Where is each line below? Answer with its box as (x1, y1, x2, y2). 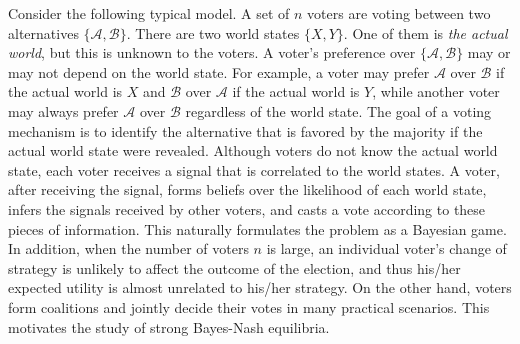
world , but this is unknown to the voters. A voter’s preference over (8, 42, 416, 63)
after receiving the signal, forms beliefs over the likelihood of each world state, (8, 179, 487, 200)
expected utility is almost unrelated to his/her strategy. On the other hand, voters (8, 277, 512, 298)
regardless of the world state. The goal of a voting (185, 100, 492, 121)
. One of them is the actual (343, 22, 508, 43)
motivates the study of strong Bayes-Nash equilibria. (8, 316, 330, 337)
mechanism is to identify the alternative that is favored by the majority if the (8, 120, 483, 141)
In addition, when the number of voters (8, 238, 249, 259)
